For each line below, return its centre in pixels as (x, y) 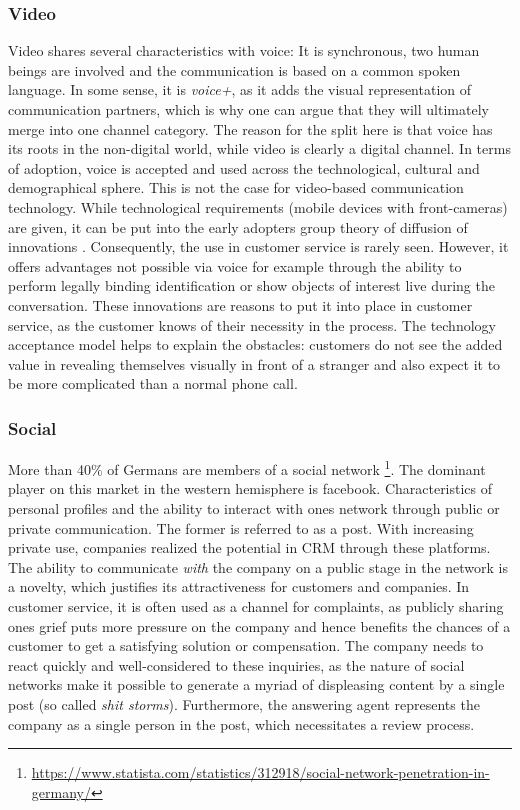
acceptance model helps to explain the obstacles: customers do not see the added (255, 344)
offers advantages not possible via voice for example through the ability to (235, 265)
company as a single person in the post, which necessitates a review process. (241, 723)
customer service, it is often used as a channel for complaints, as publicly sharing (256, 605)
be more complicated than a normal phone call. (153, 383)
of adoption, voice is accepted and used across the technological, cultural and (244, 167)
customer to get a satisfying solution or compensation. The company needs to (246, 645)
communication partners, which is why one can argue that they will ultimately (248, 109)
